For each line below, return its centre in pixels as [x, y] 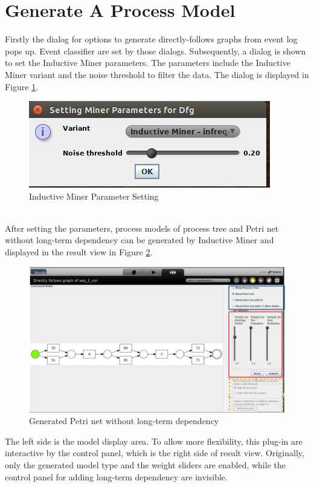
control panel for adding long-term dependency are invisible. [116, 476]
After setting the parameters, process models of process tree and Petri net [142, 228]
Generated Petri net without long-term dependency [124, 421]
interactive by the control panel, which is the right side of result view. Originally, [155, 453]
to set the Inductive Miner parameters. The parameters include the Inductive [148, 63]
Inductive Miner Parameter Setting [94, 196]
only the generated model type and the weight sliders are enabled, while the [145, 465]
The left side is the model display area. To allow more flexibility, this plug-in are [154, 441]
